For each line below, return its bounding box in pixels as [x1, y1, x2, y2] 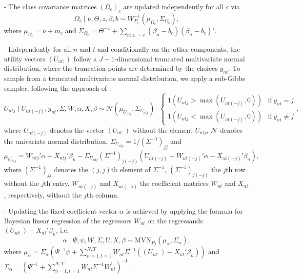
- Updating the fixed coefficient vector [4, 206, 118, 216]
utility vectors [4, 53, 45, 63]
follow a [73, 53, 97, 63]
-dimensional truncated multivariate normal [114, 53, 245, 63]
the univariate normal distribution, [4, 136, 108, 146]
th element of [111, 164, 151, 174]
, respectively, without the [4, 189, 82, 199]
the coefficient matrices [140, 178, 209, 188]
